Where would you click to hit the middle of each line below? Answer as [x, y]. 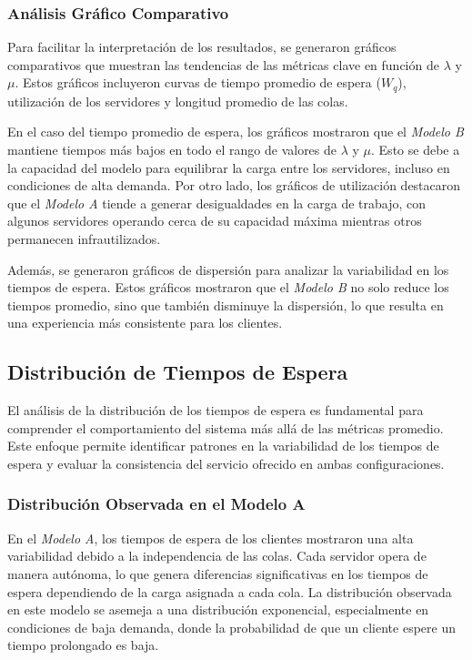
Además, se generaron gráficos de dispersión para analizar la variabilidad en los [228, 269]
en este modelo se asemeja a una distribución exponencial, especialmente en [218, 609]
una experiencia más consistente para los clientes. [145, 323]
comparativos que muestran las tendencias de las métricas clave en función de [223, 64]
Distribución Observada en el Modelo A [156, 504]
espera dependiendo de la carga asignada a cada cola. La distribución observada [230, 591]
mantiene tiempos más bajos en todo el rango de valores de [172, 150]
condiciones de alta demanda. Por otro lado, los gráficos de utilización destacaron [234, 185]
